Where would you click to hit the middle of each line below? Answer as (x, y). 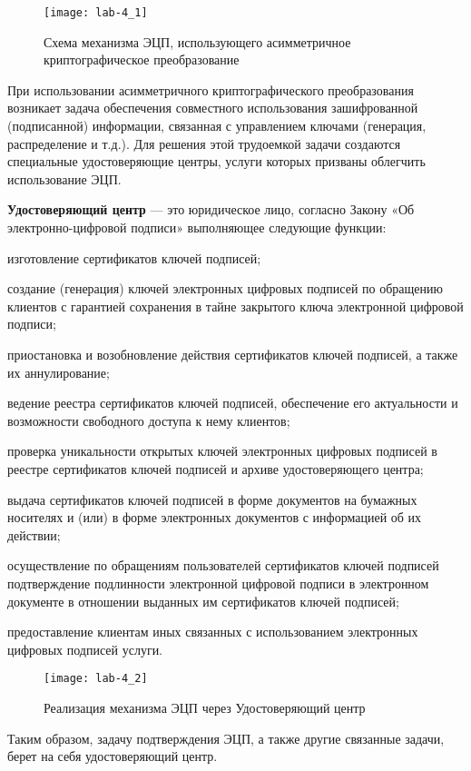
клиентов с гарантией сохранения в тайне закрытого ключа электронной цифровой (235, 306)
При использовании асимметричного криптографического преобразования (211, 89)
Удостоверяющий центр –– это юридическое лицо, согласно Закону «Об (211, 209)
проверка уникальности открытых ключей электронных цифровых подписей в (222, 451)
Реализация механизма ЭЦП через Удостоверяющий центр (205, 707)
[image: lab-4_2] (96, 679)
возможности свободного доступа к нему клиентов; (149, 420)
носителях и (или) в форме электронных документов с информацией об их (215, 517)
